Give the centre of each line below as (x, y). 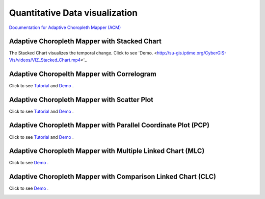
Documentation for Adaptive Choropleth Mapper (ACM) (65, 27)
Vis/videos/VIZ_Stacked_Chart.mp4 (45, 60)
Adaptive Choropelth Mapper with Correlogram (83, 74)
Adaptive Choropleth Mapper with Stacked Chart (85, 41)
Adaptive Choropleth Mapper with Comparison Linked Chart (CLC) (113, 177)
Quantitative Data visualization (73, 13)
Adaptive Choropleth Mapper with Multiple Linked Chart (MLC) (107, 151)
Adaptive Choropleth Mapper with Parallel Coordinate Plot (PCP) (109, 125)
